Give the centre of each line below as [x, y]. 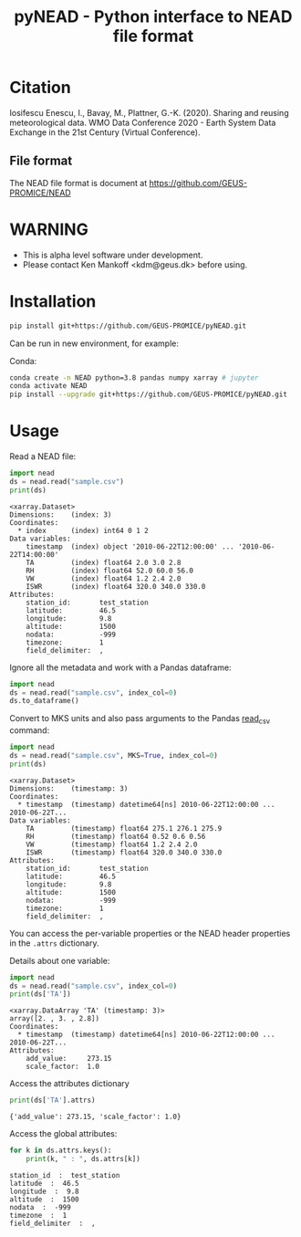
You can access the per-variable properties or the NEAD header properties [150, 933]
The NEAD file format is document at [78, 183]
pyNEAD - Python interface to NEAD [153, 17]
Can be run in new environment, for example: [94, 343]
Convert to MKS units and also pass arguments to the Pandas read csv [140, 720]
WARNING [49, 229]
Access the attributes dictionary [69, 1084]
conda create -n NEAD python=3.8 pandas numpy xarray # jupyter [134, 377]
